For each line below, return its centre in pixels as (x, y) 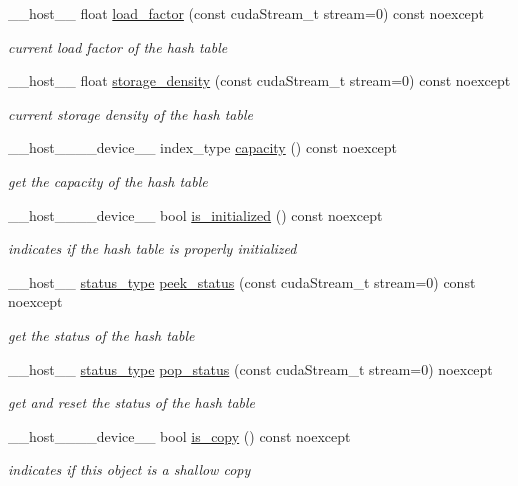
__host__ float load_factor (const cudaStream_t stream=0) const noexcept (246, 13)
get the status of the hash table (101, 334)
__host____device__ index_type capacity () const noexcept (203, 147)
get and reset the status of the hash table (132, 402)
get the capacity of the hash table (108, 180)
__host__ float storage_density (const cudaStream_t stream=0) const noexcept (259, 80)
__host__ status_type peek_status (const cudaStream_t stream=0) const (242, 281)
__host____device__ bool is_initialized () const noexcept (195, 214)
